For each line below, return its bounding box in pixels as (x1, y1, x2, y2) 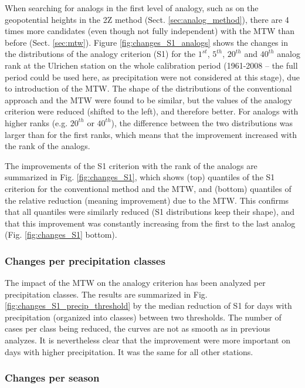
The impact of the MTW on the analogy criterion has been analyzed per (5, 276, 266, 289)
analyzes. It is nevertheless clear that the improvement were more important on (5, 334, 290, 346)
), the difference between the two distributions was (111, 116, 293, 129)
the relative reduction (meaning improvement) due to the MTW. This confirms (5, 194, 289, 206)
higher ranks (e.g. (5, 116, 68, 129)
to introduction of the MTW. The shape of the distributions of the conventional (5, 82, 292, 95)
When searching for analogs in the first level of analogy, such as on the (5, 2, 259, 14)
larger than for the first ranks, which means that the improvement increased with (5, 128, 297, 140)
